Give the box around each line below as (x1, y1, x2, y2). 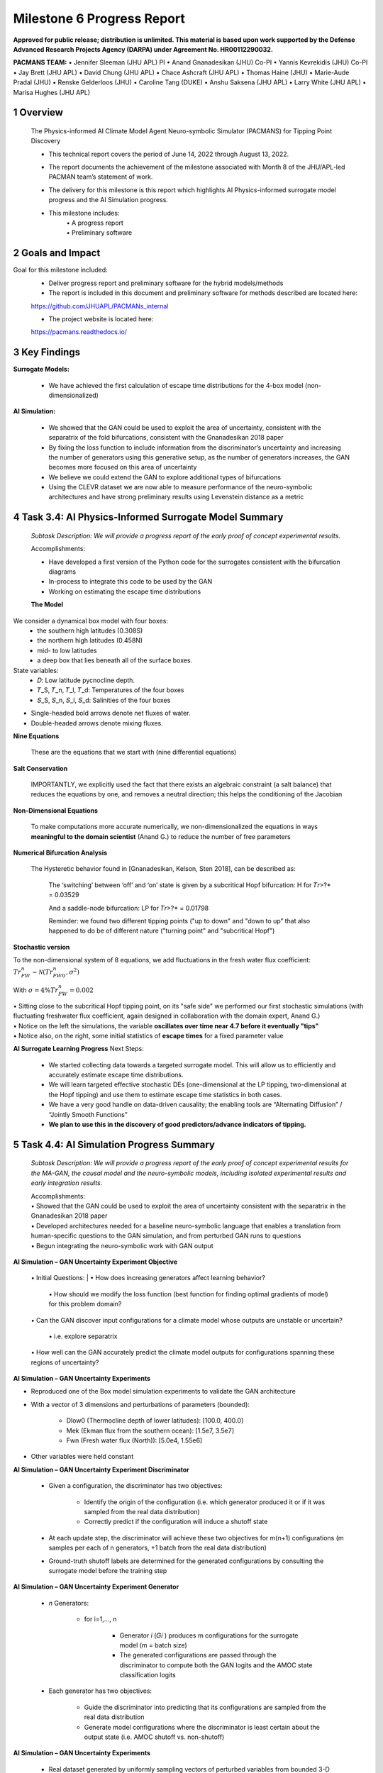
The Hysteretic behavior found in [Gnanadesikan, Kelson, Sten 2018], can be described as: (30, 865, 296, 873)
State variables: (13, 666, 59, 674)
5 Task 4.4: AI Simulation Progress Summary (13, 1138, 216, 1150)
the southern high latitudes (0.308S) (37, 626, 143, 635)
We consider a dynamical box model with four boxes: (13, 616, 168, 625)
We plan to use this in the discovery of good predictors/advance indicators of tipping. (48, 1121, 306, 1129)
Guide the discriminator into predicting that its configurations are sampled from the (84, 1703, 326, 1711)
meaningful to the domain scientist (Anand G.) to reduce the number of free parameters (30, 832, 291, 840)
